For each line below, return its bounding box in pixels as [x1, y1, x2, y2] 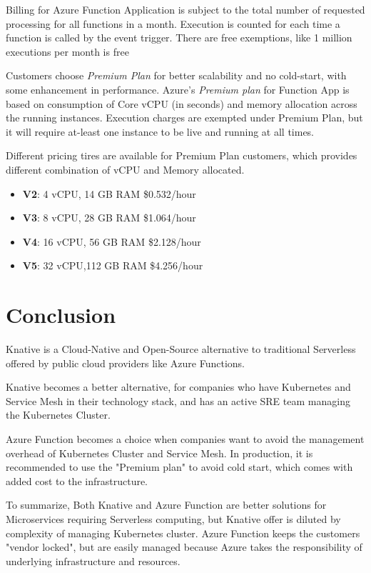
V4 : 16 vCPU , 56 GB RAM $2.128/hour [22, 234, 201, 249]
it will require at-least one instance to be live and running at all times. [6, 124, 315, 139]
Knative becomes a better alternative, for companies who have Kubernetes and [6, 379, 351, 394]
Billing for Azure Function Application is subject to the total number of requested [6, 2, 365, 16]
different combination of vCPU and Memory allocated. [6, 161, 245, 176]
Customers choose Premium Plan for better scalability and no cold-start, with [6, 68, 347, 83]
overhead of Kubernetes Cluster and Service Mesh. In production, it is [6, 445, 313, 460]
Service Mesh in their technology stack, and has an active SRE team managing [6, 393, 350, 408]
